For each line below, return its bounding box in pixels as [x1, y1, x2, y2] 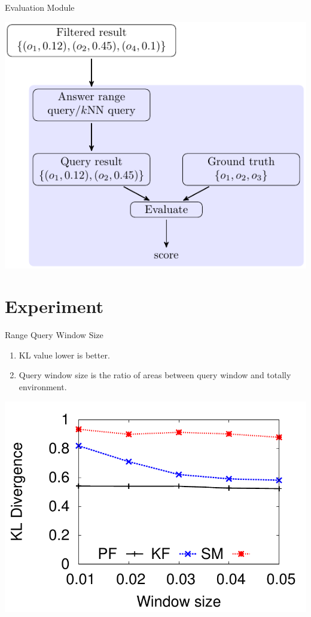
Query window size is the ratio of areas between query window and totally [19, 369, 291, 381]
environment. [19, 381, 67, 393]
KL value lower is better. [19, 348, 110, 361]
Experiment [5, 294, 104, 318]
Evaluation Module [5, 1, 75, 13]
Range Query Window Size [5, 329, 103, 341]
